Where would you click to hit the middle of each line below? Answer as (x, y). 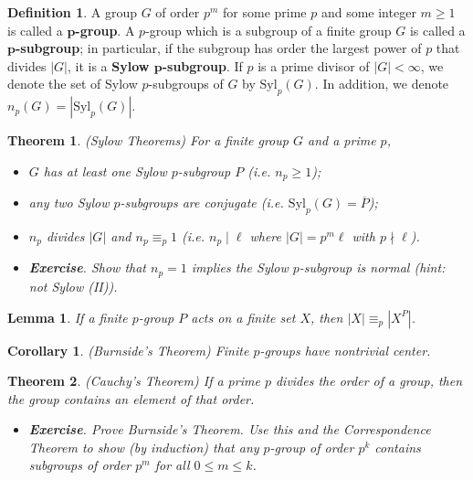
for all (172, 465)
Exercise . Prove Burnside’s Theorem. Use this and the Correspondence (230, 429)
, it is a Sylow (108, 65)
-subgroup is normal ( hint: (372, 267)
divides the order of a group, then (369, 381)
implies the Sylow (240, 267)
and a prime (342, 140)
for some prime (265, 12)
